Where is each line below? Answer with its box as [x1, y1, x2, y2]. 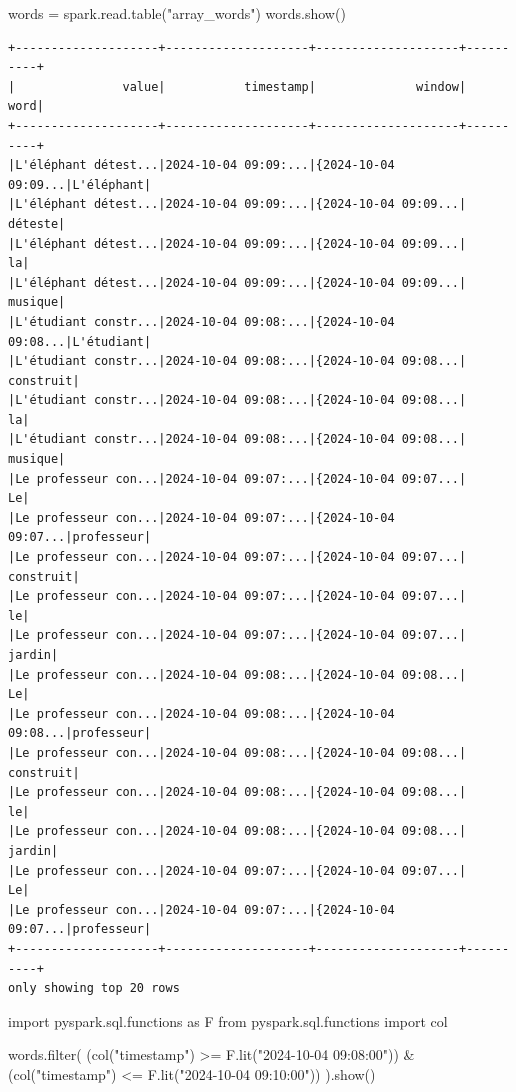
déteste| [8, 216, 66, 231]
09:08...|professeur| [8, 726, 152, 741]
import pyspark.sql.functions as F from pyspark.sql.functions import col [8, 1010, 448, 1031]
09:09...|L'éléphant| [8, 177, 152, 192]
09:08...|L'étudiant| [8, 334, 152, 349]
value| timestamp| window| [122, 79, 467, 94]
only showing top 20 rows [8, 981, 180, 996]
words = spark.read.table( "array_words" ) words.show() [8, 3, 346, 23]
